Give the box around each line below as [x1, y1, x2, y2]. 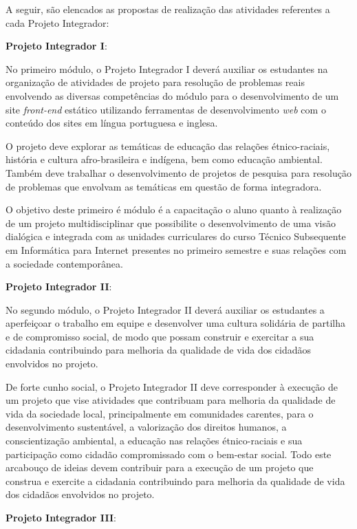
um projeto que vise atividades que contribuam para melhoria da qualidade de [6, 393, 336, 407]
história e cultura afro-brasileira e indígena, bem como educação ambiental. [6, 152, 323, 166]
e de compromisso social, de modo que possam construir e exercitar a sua [6, 329, 314, 343]
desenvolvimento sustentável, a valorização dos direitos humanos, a [6, 420, 287, 434]
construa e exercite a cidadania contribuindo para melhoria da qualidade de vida [6, 473, 345, 488]
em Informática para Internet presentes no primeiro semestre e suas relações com [6, 242, 347, 257]
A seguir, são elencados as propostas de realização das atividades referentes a [6, 2, 330, 16]
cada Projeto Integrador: [6, 15, 109, 30]
